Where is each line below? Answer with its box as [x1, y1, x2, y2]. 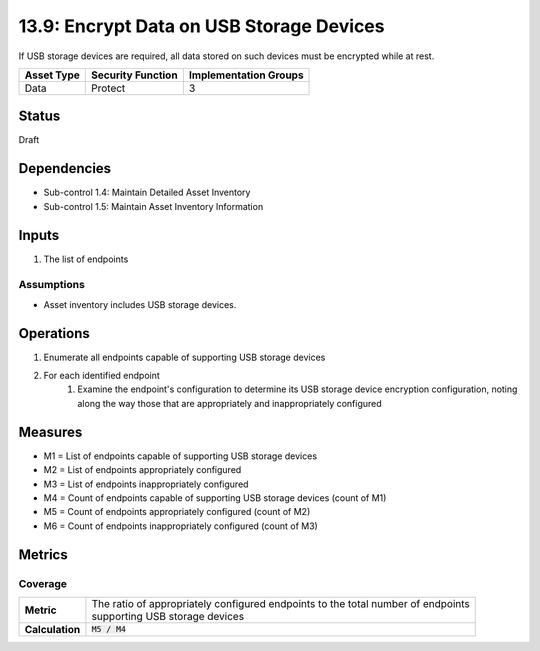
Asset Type [24, 68, 80, 82]
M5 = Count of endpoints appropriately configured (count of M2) [43, 506, 311, 518]
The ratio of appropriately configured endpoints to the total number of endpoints [91, 596, 470, 610]
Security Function [91, 68, 179, 82]
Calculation [24, 622, 81, 636]
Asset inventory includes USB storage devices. [43, 298, 237, 310]
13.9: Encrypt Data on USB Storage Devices [18, 15, 385, 37]
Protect [91, 81, 126, 95]
